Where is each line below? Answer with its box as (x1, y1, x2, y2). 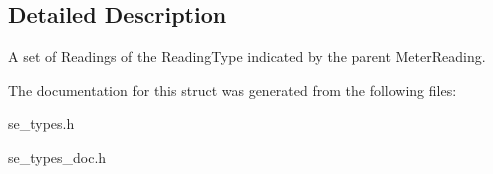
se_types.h (8, 113, 75, 134)
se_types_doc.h (8, 146, 107, 167)
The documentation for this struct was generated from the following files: (8, 79, 457, 100)
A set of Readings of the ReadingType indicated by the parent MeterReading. (8, 46, 486, 67)
